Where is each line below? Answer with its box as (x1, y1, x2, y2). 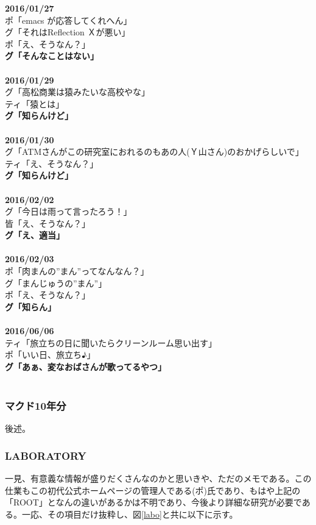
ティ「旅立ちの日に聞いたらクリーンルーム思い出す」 (5, 336, 217, 349)
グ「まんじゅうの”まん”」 (5, 276, 107, 289)
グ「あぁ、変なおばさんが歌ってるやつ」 (5, 360, 167, 373)
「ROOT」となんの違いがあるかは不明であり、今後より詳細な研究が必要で (5, 496, 302, 509)
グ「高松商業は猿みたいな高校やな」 (5, 85, 150, 98)
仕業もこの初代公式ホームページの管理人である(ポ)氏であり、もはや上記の (5, 484, 301, 496)
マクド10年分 (5, 398, 66, 413)
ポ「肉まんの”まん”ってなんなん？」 (5, 265, 149, 277)
